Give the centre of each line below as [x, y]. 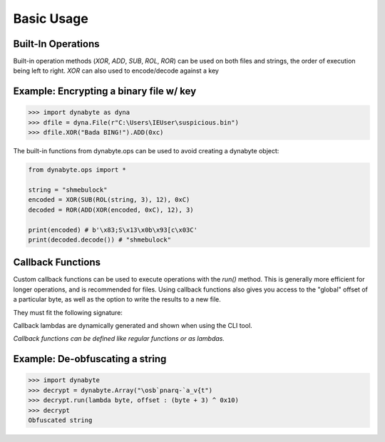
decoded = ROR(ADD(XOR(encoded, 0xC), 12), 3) [111, 210]
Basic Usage [51, 19]
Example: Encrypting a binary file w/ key [105, 92]
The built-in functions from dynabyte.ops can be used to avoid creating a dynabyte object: [146, 151]
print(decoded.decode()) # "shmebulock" [99, 240]
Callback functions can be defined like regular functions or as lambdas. [119, 339]
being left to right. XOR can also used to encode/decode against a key [116, 71]
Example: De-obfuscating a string [90, 359]
